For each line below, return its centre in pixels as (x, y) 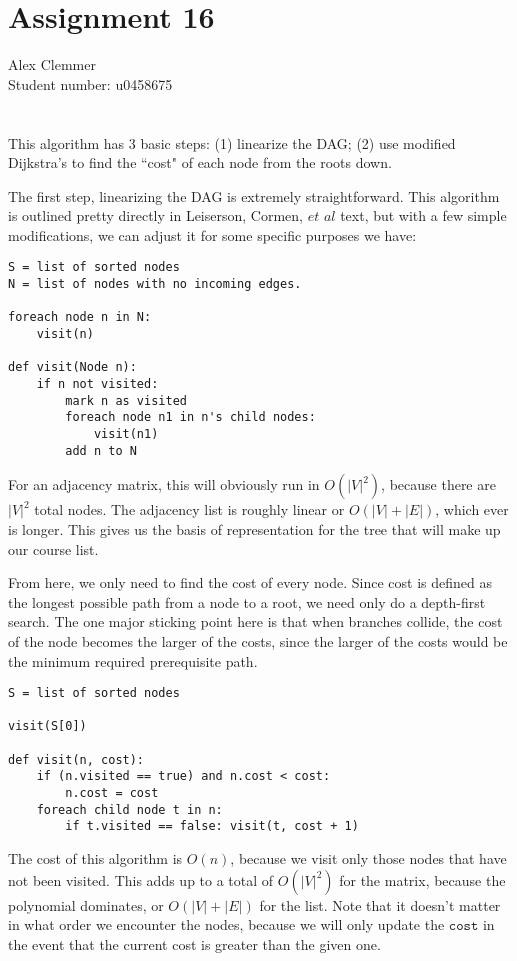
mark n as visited (126, 400)
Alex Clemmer (52, 64)
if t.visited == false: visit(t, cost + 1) (212, 826)
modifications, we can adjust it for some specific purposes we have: (212, 234)
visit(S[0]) (47, 726)
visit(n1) (126, 434)
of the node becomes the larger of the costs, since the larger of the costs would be (258, 640)
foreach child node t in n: (129, 809)
